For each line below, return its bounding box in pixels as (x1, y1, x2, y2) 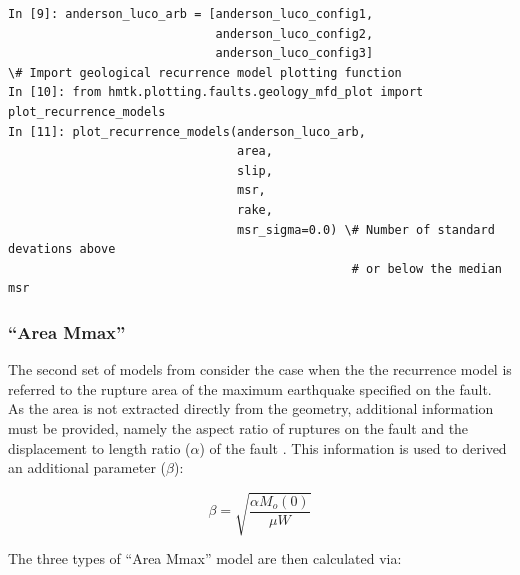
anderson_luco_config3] (215, 46, 374, 61)
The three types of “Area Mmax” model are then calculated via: (8, 548, 402, 569)
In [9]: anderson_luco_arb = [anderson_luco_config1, (8, 7, 374, 21)
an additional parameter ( (8, 457, 166, 478)
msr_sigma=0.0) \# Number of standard (237, 222, 495, 237)
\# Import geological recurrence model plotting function (8, 65, 402, 80)
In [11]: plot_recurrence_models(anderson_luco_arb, (8, 124, 366, 139)
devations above (8, 242, 116, 257)
